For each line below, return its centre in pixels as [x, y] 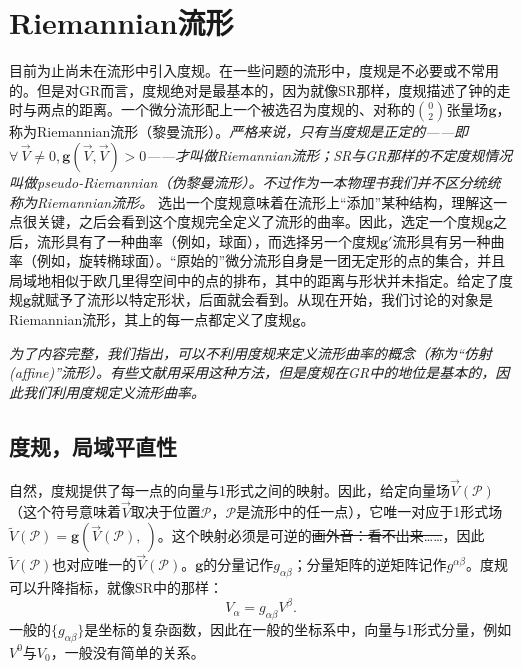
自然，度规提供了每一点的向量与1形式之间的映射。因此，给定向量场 [229, 489]
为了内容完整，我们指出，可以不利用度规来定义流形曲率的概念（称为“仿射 [250, 352]
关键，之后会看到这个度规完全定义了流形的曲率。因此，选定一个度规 [260, 221]
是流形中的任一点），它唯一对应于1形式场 [369, 511]
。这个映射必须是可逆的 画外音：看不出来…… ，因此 [321, 535]
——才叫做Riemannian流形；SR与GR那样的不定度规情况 [329, 154]
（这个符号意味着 [65, 511]
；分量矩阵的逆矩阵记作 [369, 564]
